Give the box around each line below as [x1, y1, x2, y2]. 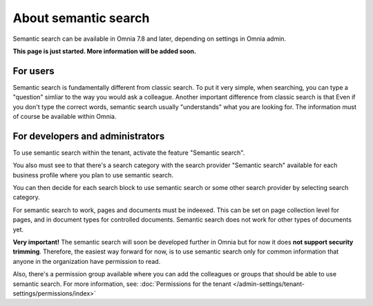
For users [12, 65, 55, 77]
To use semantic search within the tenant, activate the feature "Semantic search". [12, 149, 245, 157]
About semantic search [12, 10, 150, 26]
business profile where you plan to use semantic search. [12, 171, 174, 179]
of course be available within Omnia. [12, 113, 117, 121]
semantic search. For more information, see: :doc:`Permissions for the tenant [12, 280, 231, 288]
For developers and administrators [12, 130, 165, 142]
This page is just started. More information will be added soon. [12, 47, 197, 55]
